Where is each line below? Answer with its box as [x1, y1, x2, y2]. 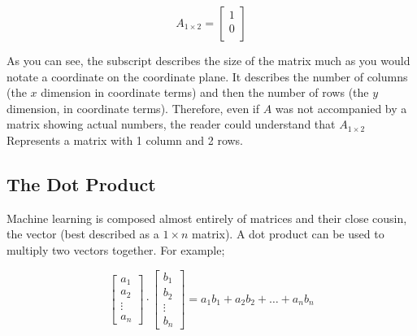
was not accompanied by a [275, 99, 407, 116]
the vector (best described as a [7, 225, 159, 242]
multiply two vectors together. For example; [7, 241, 225, 258]
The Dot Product [7, 171, 156, 196]
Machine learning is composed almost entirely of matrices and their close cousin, [7, 209, 407, 226]
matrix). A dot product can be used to [192, 225, 384, 242]
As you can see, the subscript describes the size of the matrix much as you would [7, 52, 410, 68]
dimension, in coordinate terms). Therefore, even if [7, 99, 260, 116]
